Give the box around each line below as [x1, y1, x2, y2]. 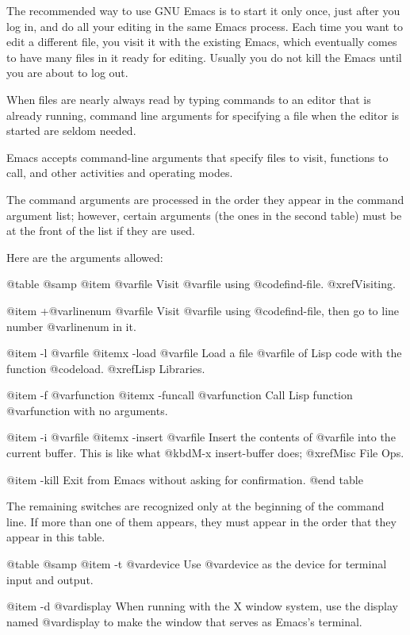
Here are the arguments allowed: [6, 248, 163, 265]
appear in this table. [6, 529, 105, 545]
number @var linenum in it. [6, 317, 136, 334]
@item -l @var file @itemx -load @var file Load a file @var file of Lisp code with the [6, 344, 402, 361]
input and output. [6, 571, 94, 587]
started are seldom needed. [6, 122, 136, 139]
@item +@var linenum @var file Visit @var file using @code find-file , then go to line [6, 302, 400, 318]
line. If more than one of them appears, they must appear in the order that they [6, 513, 397, 529]
